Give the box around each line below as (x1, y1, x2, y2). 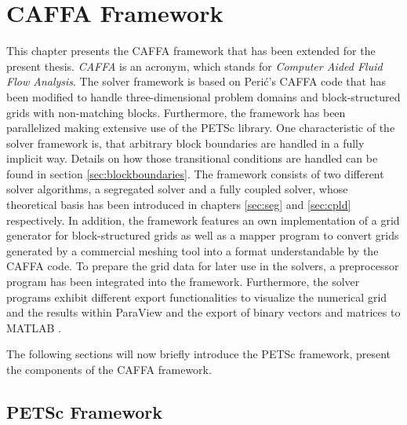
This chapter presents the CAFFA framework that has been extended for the (6, 42, 376, 59)
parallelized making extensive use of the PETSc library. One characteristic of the (6, 119, 395, 136)
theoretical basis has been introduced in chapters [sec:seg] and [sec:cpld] (6, 196, 351, 213)
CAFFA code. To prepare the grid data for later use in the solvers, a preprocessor (6, 258, 399, 274)
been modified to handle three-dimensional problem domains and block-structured (6, 88, 401, 104)
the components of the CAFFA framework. (6, 361, 212, 377)
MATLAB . (6, 319, 62, 335)
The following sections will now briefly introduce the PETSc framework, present (6, 346, 391, 362)
